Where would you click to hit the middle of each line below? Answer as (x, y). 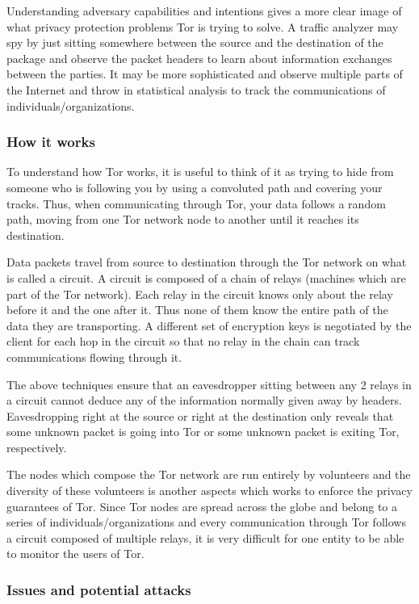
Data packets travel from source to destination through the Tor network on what (207, 262)
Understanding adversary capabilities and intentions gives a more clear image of (204, 10)
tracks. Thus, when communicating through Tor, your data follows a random (196, 203)
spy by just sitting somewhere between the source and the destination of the (195, 42)
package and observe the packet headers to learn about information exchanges (199, 58)
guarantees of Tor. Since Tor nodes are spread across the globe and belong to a (202, 506)
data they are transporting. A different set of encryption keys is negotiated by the (209, 325)
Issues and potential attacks (99, 589)
